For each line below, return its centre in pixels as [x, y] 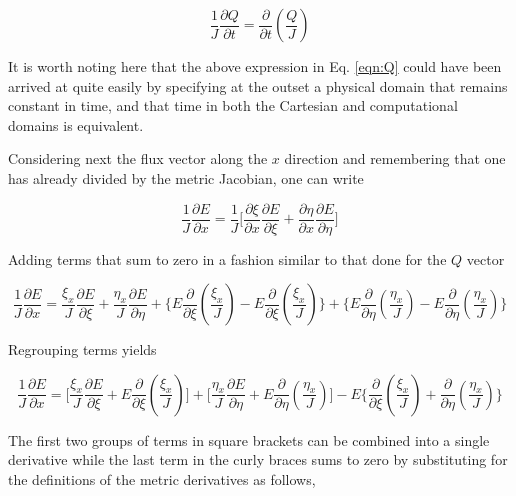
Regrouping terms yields [82, 349]
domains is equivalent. [76, 124]
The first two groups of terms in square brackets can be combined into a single [249, 439]
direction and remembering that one [395, 158]
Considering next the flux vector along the [138, 158]
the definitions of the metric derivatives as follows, [162, 479]
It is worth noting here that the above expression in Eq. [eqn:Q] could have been [255, 66]
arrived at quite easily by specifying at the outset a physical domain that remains [258, 85]
